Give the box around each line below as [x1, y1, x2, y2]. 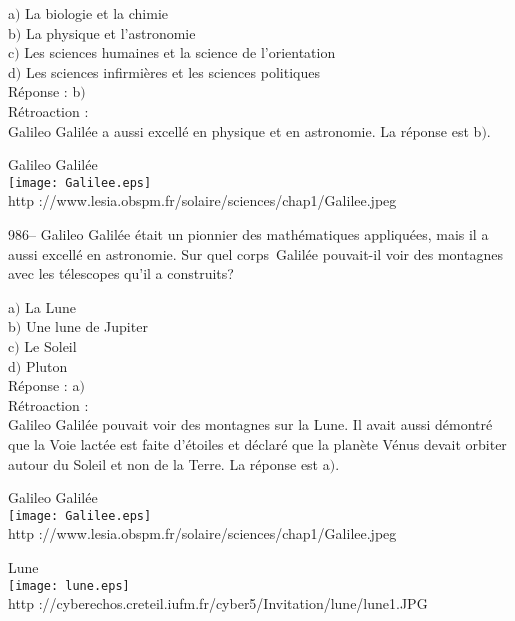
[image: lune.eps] [8, 578, 130, 593]
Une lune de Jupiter [25, 316, 148, 337]
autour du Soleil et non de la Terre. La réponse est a [8, 453, 330, 474]
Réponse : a [8, 375, 80, 396]
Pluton [25, 355, 68, 376]
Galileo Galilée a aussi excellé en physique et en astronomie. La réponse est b [8, 120, 482, 141]
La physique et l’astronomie [25, 22, 196, 43]
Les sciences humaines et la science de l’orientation [24, 42, 336, 63]
